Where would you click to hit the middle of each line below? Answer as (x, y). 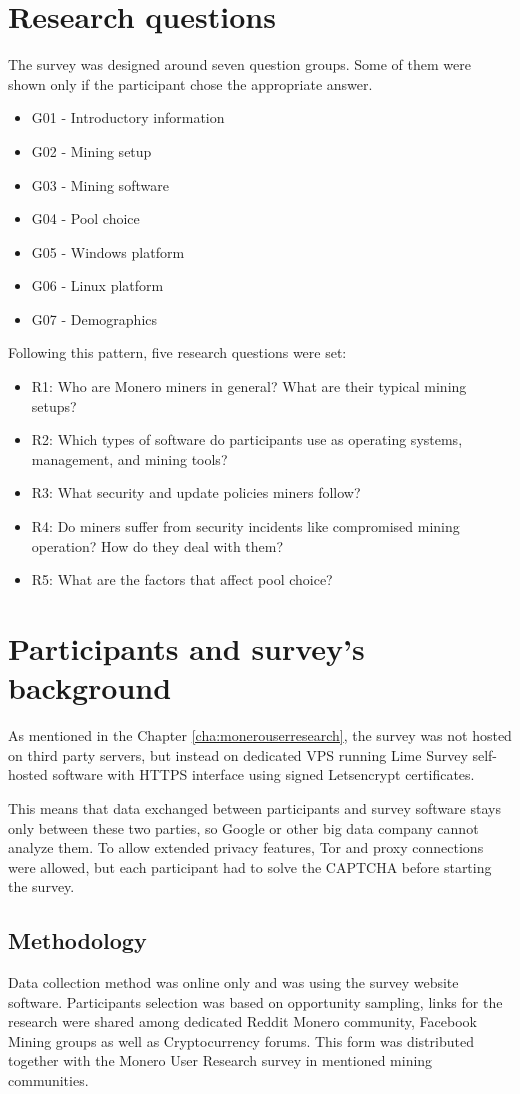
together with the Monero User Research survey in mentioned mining (220, 1060)
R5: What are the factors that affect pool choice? (182, 579)
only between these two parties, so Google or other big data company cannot (243, 827)
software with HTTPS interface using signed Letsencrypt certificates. (263, 774)
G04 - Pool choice (85, 218)
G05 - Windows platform (108, 251)
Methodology (77, 940)
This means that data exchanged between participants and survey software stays (254, 807)
